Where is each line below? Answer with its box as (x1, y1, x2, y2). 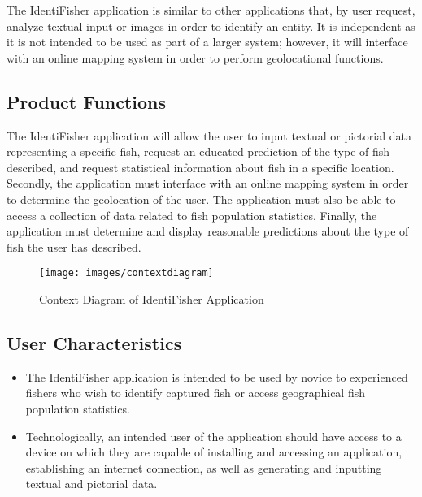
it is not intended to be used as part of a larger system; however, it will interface (7, 33, 408, 50)
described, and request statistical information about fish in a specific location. (7, 158, 394, 175)
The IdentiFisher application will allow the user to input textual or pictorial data (7, 127, 411, 144)
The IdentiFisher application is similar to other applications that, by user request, (7, 2, 415, 18)
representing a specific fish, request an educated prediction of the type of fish (7, 143, 390, 160)
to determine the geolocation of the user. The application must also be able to (7, 190, 396, 207)
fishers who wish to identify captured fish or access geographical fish (25, 384, 365, 401)
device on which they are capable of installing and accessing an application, (25, 443, 402, 460)
